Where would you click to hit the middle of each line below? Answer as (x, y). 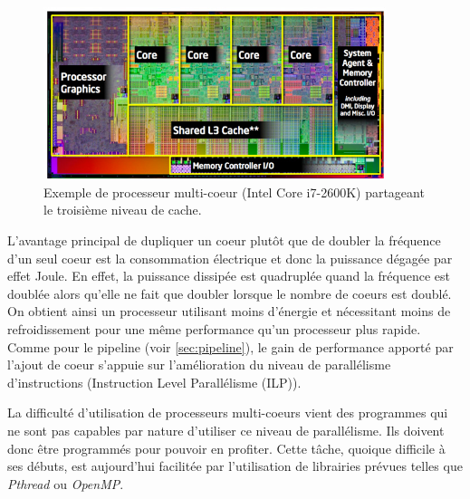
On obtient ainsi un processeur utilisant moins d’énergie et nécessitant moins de (229, 311)
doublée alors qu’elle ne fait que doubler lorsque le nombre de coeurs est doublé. (230, 293)
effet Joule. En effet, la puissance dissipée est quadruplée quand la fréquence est (229, 276)
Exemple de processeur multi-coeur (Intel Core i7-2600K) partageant (234, 192)
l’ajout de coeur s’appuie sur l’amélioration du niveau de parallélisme (199, 365)
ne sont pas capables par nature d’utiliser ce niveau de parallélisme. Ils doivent (226, 430)
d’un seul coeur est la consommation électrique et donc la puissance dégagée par (230, 258)
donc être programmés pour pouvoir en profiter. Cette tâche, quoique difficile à (226, 448)
